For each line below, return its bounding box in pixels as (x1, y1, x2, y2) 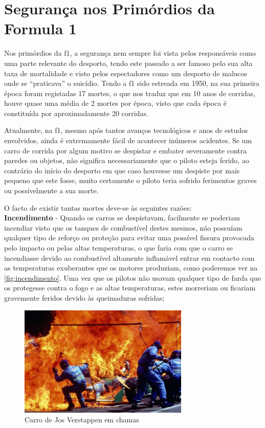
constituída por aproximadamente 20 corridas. (4, 107, 148, 118)
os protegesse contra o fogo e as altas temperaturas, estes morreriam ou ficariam (4, 282, 256, 293)
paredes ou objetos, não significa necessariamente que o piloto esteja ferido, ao (4, 155, 249, 166)
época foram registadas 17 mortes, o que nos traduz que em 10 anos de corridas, (4, 87, 256, 98)
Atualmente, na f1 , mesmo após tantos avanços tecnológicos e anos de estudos (4, 125, 248, 136)
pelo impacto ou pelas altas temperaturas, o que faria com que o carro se (4, 242, 233, 253)
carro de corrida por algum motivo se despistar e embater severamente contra (4, 145, 247, 155)
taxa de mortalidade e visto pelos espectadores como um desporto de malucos (4, 67, 248, 78)
